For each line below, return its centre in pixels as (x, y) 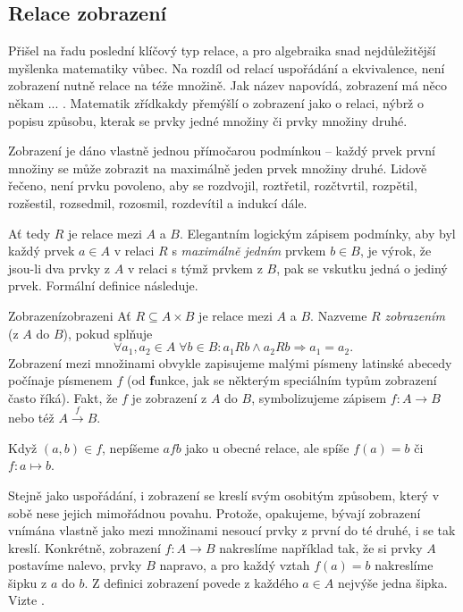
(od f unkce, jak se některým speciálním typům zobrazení (282, 380)
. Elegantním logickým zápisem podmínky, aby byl (318, 233)
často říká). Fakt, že (63, 397)
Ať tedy (29, 233)
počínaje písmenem (60, 380)
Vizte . (26, 600)
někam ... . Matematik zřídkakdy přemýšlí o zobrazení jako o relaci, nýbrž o (216, 102)
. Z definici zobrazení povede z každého (191, 582)
